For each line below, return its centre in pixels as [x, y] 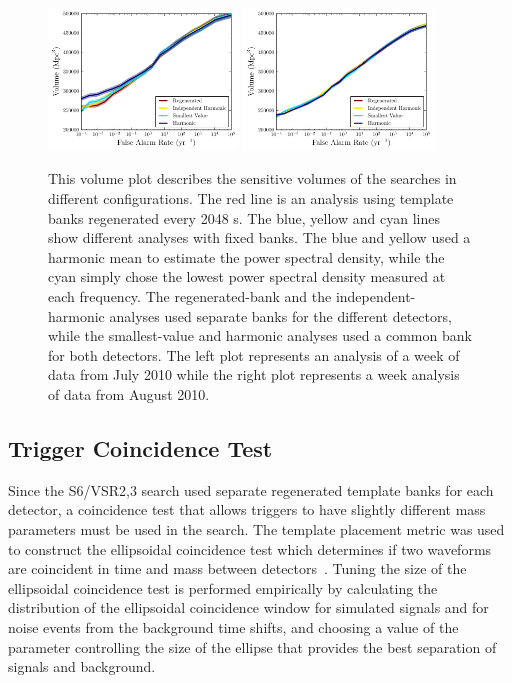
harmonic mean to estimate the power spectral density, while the [246, 256]
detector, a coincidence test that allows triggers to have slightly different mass [247, 509]
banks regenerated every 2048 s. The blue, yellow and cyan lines [244, 217]
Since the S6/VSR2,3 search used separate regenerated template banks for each [251, 489]
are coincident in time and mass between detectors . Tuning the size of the [237, 568]
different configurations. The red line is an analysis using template [251, 198]
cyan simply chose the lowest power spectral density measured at [247, 276]
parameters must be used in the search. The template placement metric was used [256, 528]
